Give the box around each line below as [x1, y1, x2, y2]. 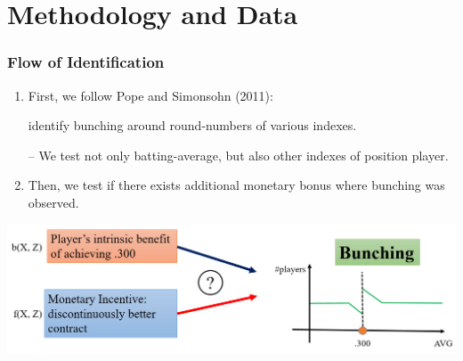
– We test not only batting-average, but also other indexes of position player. [28, 145, 449, 164]
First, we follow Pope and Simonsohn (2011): [28, 86, 273, 104]
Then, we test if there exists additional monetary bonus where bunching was [28, 176, 445, 194]
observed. [28, 193, 79, 211]
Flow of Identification [7, 51, 165, 73]
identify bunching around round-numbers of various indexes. [28, 116, 357, 135]
